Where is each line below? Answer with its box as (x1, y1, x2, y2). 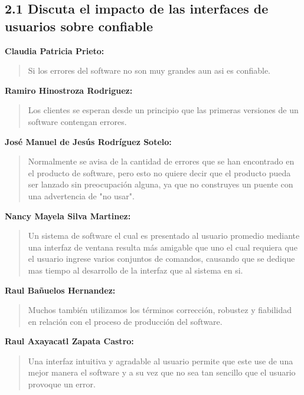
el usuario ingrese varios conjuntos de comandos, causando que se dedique (28, 252, 295, 265)
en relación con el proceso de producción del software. (28, 315, 223, 327)
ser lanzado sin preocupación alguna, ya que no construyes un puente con (28, 178, 293, 190)
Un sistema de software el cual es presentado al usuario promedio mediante (28, 229, 300, 242)
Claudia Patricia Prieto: (5, 44, 104, 57)
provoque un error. (28, 378, 96, 390)
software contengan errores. (28, 115, 127, 127)
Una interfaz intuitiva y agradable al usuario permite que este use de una (28, 354, 293, 367)
